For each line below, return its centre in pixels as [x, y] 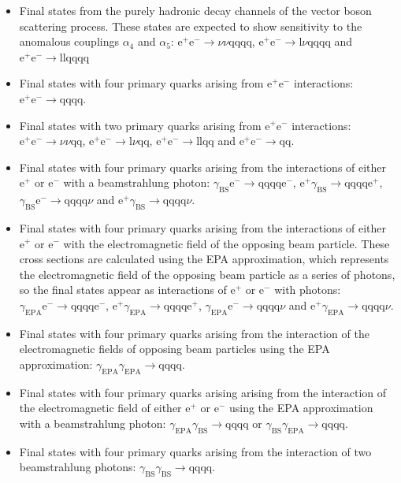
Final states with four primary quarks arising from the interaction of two [195, 451]
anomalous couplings [69, 41]
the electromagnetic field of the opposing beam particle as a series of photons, [207, 274]
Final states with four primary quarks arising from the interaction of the [194, 333]
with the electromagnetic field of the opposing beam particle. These [226, 243]
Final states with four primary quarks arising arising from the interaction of [203, 392]
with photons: [308, 290]
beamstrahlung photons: [78, 467]
